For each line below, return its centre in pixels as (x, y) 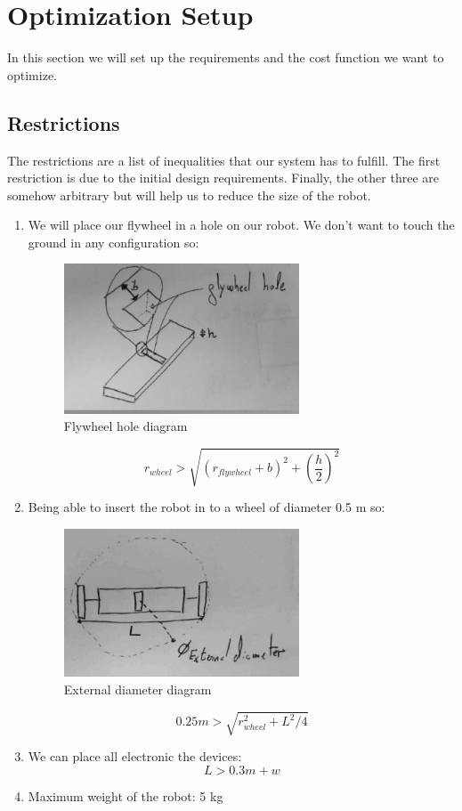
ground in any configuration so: (113, 242)
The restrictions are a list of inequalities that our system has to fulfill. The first (224, 160)
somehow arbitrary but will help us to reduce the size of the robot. (189, 195)
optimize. (32, 74)
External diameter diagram (138, 689)
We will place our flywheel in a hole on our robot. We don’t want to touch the (241, 225)
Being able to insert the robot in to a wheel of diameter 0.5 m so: (207, 507)
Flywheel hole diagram (126, 426)
